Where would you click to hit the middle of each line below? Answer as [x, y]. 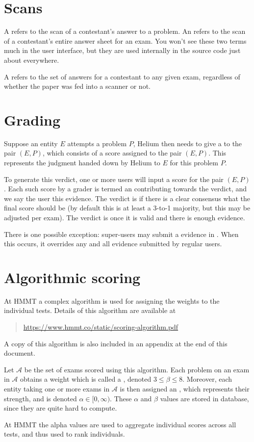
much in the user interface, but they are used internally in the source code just [122, 50]
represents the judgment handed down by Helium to [82, 162]
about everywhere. [32, 60]
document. [20, 353]
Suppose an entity [31, 143]
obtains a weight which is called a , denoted [86, 379]
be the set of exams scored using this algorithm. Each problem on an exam [137, 369]
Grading [32, 119]
